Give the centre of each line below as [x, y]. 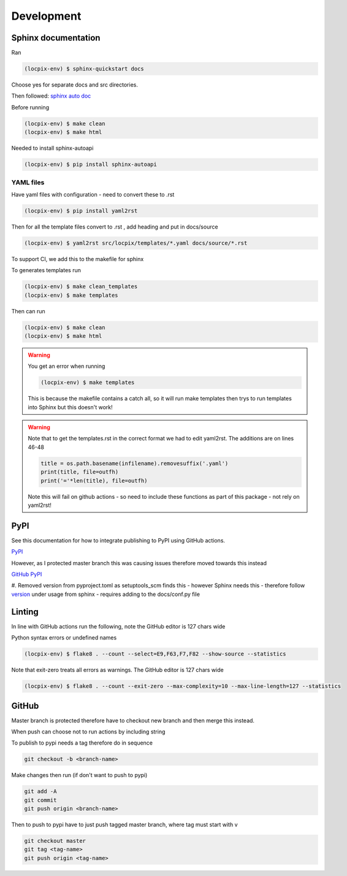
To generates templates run [46, 270]
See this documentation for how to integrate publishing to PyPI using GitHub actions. [118, 540]
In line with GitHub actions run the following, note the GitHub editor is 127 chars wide [118, 626]
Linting [25, 612]
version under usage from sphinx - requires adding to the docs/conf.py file [106, 594]
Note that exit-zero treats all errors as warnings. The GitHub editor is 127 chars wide [117, 670]
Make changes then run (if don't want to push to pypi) [79, 775]
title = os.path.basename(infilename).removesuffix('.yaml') [135, 463]
